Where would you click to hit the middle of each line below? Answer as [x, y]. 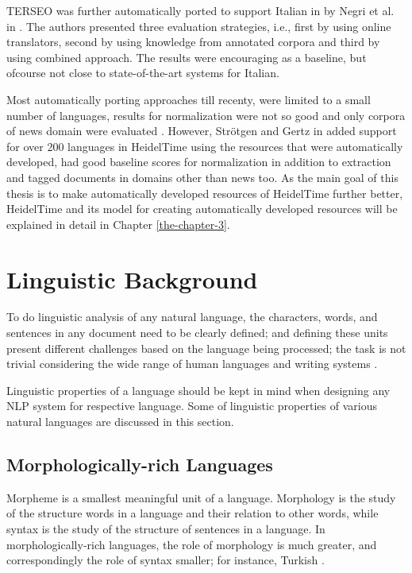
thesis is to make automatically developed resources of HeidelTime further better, [205, 193]
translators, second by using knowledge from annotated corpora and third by [193, 42]
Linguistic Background [132, 279]
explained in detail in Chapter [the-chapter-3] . [118, 224]
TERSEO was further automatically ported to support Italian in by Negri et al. [200, 10]
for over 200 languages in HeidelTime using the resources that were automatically [205, 146]
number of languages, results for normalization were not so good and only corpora [206, 115]
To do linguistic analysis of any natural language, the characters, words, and [192, 317]
